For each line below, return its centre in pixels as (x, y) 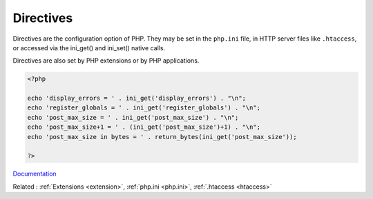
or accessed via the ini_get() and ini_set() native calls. (89, 48)
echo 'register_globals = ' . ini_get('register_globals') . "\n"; (144, 108)
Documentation (35, 174)
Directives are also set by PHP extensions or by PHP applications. (106, 61)
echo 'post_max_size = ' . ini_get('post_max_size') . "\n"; (133, 117)
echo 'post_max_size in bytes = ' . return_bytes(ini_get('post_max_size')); (162, 137)
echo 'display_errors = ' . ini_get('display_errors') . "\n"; (137, 98)
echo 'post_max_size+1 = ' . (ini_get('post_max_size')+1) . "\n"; (144, 127)
